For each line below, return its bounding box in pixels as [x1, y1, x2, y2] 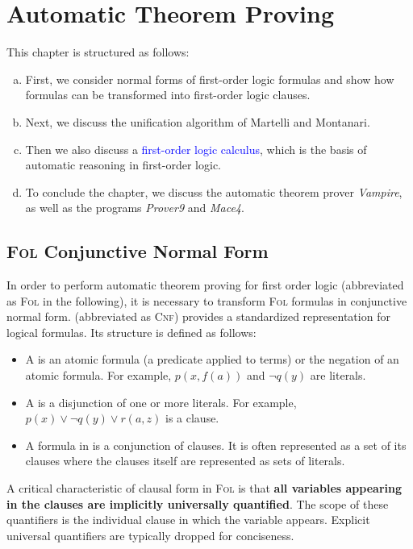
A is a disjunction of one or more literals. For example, [25, 393, 297, 410]
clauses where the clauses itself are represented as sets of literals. [25, 452, 345, 469]
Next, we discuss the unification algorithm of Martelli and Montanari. [25, 113, 370, 130]
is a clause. [165, 410, 219, 426]
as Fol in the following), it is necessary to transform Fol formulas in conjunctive [6, 292, 407, 309]
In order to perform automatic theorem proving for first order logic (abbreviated [6, 277, 404, 293]
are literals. [310, 367, 366, 384]
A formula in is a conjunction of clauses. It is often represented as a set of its [25, 436, 407, 453]
